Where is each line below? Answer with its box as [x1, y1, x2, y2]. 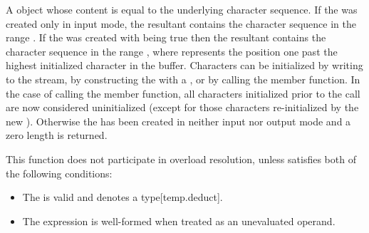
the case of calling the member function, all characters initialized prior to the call [6, 86, 360, 100]
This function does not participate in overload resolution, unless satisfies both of [6, 151, 356, 166]
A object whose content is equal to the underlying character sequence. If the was [6, 2, 358, 16]
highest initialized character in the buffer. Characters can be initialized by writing [6, 58, 363, 73]
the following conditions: [6, 165, 113, 180]
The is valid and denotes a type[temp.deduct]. [22, 190, 223, 204]
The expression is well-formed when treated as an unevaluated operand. [22, 213, 336, 228]
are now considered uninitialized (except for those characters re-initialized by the [6, 100, 359, 115]
